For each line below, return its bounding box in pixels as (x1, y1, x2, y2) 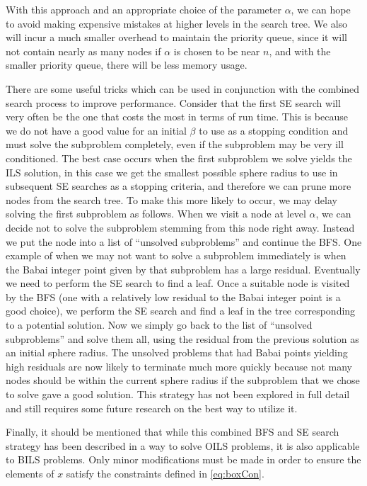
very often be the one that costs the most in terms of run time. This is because (6, 109, 348, 124)
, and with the (269, 43, 331, 58)
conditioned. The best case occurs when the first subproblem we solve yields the (6, 150, 352, 165)
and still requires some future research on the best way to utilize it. (6, 400, 298, 415)
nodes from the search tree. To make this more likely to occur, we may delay (6, 192, 337, 207)
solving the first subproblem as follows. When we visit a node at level (6, 206, 306, 221)
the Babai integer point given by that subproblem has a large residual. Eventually (6, 261, 361, 276)
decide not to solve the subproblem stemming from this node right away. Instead (6, 220, 355, 234)
